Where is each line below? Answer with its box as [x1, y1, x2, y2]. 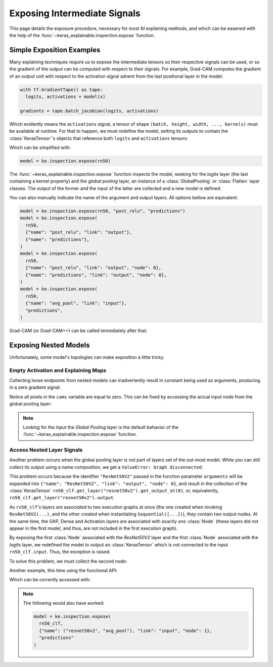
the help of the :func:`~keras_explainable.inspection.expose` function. [9, 32, 155, 38]
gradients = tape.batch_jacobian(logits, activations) [20, 108, 159, 114]
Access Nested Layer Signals [9, 447, 83, 454]
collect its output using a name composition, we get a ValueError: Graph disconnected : [9, 464, 203, 470]
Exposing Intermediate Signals [9, 8, 141, 19]
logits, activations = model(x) [25, 94, 106, 99]
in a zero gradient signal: [9, 384, 61, 390]
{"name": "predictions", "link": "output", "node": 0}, [25, 272, 167, 278]
